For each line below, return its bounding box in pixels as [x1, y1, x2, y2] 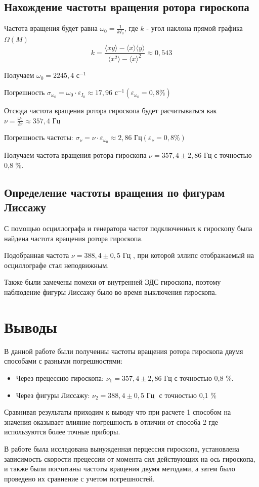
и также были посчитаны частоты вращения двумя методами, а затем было [4, 463, 235, 474]
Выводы [4, 316, 57, 337]
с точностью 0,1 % [159, 389, 217, 400]
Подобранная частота [4, 250, 69, 260]
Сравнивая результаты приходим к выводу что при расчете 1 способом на [4, 407, 231, 417]
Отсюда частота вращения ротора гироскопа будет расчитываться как [4, 105, 217, 116]
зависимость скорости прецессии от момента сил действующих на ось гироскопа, [4, 453, 255, 464]
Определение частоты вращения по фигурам [4, 184, 225, 200]
